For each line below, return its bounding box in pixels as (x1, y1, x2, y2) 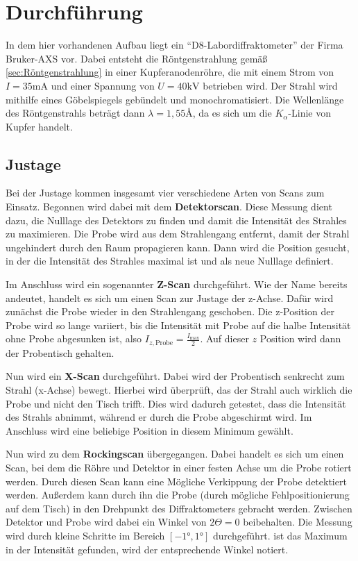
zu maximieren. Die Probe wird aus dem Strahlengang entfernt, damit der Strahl (6, 226, 350, 241)
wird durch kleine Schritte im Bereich (6, 528, 165, 542)
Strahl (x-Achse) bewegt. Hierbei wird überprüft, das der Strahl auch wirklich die (6, 383, 352, 397)
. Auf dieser (200, 331, 249, 346)
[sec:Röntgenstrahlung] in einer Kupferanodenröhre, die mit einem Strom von (6, 65, 334, 79)
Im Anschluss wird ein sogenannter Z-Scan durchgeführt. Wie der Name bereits (6, 277, 348, 292)
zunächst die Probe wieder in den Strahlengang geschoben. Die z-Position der (6, 304, 334, 319)
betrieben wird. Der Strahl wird (203, 78, 338, 92)
